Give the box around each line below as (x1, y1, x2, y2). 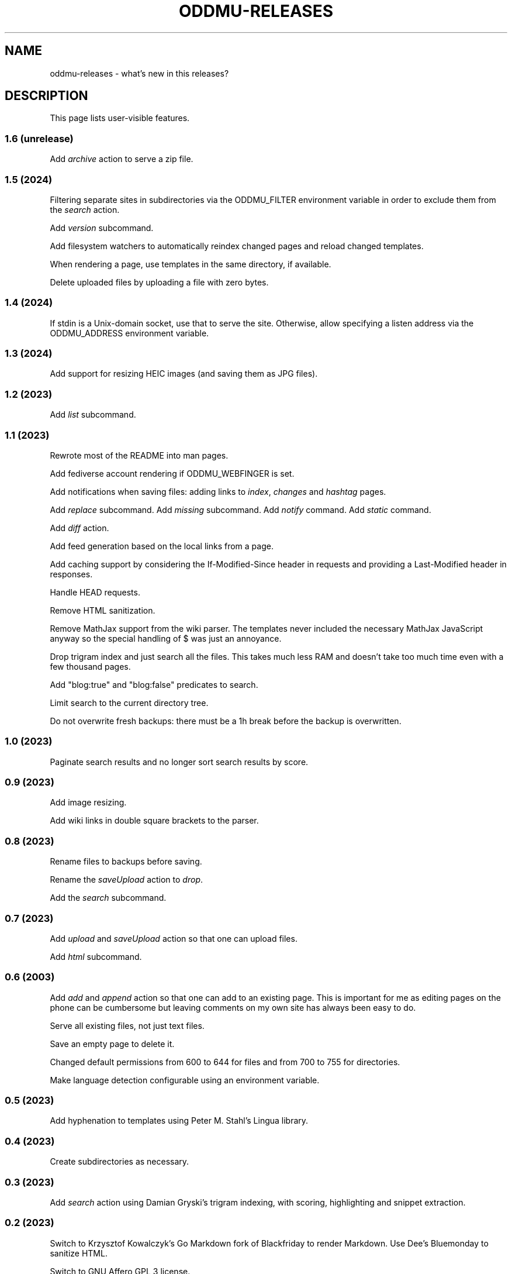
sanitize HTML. (50, 1248, 108, 1258)
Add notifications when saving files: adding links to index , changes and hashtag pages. (50, 486, 386, 497)
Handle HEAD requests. (50, 587, 140, 597)
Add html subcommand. (50, 951, 142, 962)
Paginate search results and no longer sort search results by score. (50, 756, 309, 767)
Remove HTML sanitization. (50, 605, 155, 615)
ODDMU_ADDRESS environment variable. (50, 328, 209, 338)
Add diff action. (50, 522, 109, 533)
